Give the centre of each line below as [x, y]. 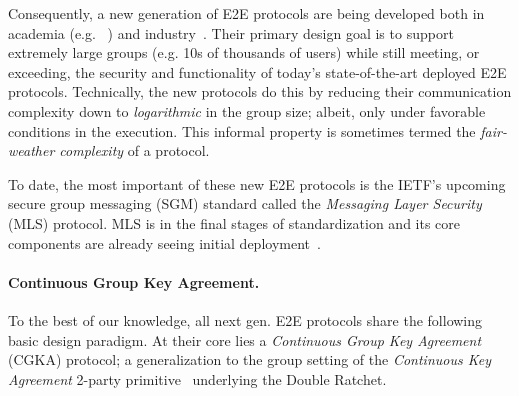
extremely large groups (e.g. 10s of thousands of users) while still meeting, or [244, 52]
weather [31, 150]
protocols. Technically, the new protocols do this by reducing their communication [260, 91]
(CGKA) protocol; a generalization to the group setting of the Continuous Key [250, 359]
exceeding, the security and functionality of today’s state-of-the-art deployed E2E [257, 71]
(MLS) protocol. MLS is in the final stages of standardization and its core [234, 222]
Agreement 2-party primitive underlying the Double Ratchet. [197, 378]
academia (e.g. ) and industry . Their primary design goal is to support [231, 32]
